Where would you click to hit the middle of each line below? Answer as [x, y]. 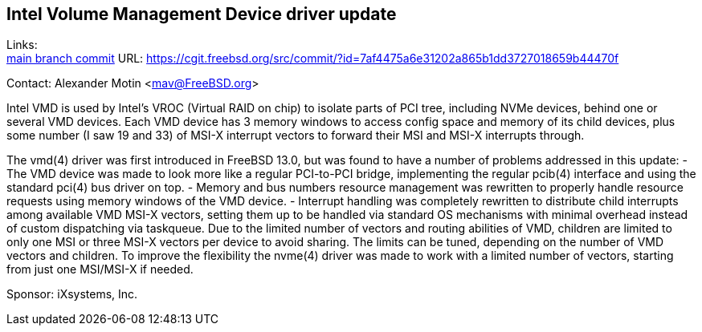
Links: [22, 45]
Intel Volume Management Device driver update [202, 14]
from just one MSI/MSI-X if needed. [100, 269]
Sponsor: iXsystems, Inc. [72, 294]
